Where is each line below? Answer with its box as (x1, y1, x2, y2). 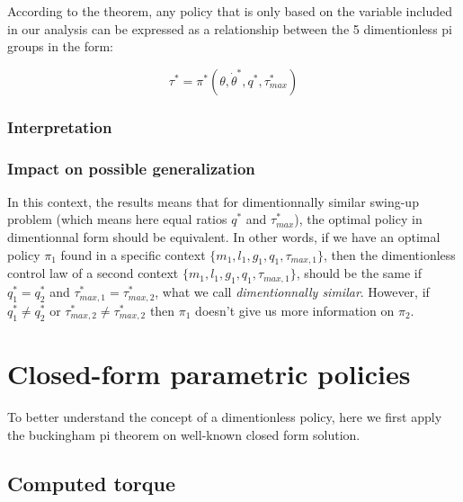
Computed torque (7, 469, 176, 497)
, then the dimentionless (324, 245, 456, 264)
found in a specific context (60, 245, 206, 264)
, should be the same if (296, 264, 423, 282)
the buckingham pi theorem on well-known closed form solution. (7, 425, 361, 444)
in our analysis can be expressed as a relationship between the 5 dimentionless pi (7, 19, 452, 38)
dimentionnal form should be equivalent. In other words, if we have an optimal (7, 228, 441, 247)
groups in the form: (7, 37, 114, 56)
